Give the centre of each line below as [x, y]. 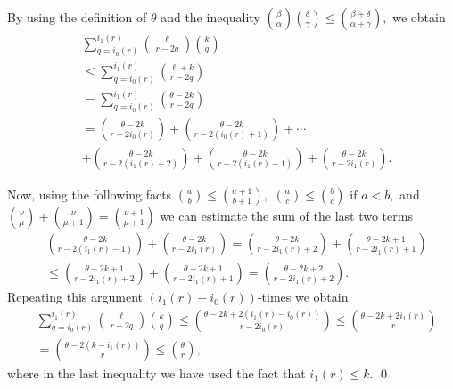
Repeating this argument [75, 297]
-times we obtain [303, 297]
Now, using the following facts [90, 194]
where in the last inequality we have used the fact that [156, 373]
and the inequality [210, 17]
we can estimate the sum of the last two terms [286, 216]
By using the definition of [77, 17]
